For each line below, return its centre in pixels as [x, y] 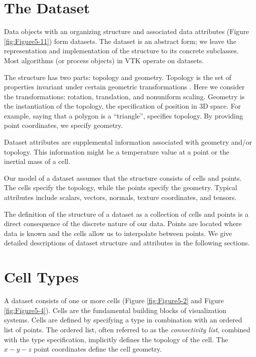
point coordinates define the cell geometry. [98, 349]
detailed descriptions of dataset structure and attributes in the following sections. [127, 243]
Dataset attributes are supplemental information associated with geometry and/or [128, 142]
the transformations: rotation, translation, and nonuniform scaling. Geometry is [124, 96]
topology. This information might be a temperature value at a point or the [117, 151]
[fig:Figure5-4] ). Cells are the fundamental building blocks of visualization [115, 310]
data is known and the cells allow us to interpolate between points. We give [118, 233]
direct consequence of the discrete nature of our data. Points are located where [123, 223]
